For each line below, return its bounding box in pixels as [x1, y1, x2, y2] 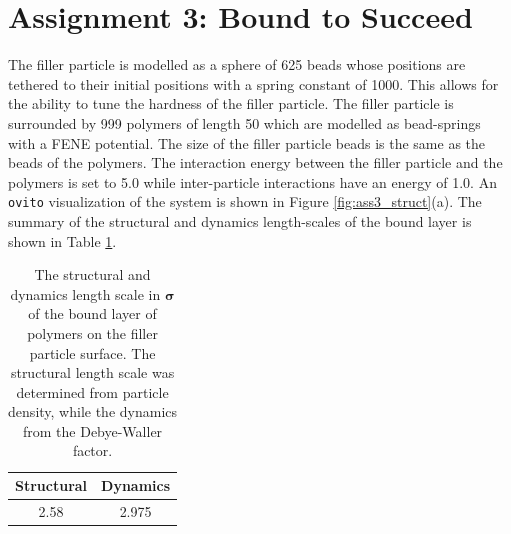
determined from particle [16, 381, 169, 402]
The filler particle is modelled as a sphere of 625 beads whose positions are [8, 54, 466, 75]
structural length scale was [10, 362, 175, 383]
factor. [72, 440, 113, 461]
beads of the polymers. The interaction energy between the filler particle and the [8, 152, 503, 173]
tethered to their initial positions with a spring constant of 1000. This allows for [8, 73, 499, 94]
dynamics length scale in [10, 283, 161, 304]
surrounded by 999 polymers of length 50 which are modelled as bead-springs [8, 112, 481, 133]
